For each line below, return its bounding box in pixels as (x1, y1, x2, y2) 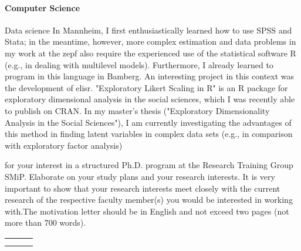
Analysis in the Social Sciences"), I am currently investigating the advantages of (5, 116, 292, 128)
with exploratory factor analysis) (5, 139, 123, 151)
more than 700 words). (5, 216, 86, 229)
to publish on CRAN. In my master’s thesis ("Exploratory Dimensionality (5, 104, 270, 116)
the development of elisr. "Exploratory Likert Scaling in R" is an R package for (5, 81, 288, 93)
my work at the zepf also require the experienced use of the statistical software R (5, 46, 296, 59)
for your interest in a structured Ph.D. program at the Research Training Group (5, 159, 293, 171)
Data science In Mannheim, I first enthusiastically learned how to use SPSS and (5, 24, 292, 36)
